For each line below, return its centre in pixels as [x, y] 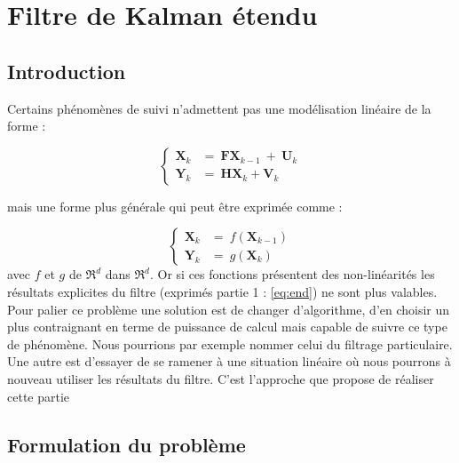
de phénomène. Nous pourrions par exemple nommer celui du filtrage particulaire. [230, 343]
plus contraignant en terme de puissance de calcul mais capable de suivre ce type [227, 327]
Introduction [67, 71]
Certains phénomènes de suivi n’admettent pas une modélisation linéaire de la [219, 108]
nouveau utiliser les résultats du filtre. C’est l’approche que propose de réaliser [221, 378]
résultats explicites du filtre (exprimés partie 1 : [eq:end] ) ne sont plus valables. [222, 291]
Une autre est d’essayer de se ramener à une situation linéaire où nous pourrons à [229, 361]
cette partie [39, 396]
